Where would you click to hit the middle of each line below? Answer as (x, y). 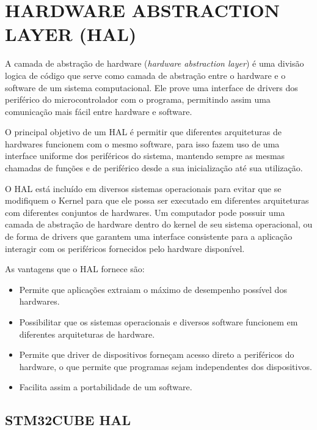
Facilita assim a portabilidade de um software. (106, 387)
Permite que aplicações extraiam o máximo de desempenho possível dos (153, 289)
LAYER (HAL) (71, 34)
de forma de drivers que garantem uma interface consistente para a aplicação (149, 236)
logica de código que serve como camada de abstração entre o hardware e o (145, 75)
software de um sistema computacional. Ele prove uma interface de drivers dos (151, 87)
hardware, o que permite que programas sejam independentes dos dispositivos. (166, 366)
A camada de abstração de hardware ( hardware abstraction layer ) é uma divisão (155, 63)
